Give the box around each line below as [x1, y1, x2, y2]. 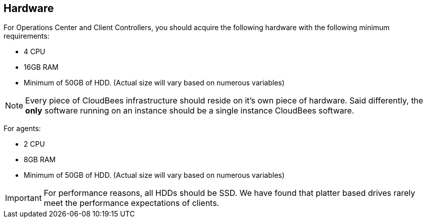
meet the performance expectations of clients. [43, 198, 220, 208]
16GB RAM [24, 63, 59, 72]
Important [5, 193, 42, 203]
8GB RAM [24, 155, 56, 164]
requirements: [4, 32, 50, 41]
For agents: [4, 124, 41, 133]
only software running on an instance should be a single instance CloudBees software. [25, 105, 354, 116]
